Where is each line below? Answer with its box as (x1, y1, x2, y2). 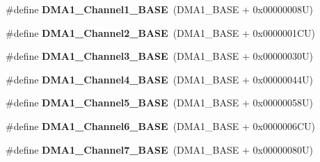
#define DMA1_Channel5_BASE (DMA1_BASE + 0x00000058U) (6, 95, 313, 110)
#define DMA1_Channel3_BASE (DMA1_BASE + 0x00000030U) (6, 49, 313, 63)
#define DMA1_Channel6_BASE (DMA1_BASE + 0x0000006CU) (6, 118, 316, 133)
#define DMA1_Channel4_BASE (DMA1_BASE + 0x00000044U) (6, 72, 313, 86)
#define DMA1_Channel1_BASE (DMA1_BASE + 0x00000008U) (6, 2, 313, 16)
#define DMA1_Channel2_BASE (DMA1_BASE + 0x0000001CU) (6, 25, 316, 40)
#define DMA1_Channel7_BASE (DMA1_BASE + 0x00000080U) (6, 142, 313, 156)
